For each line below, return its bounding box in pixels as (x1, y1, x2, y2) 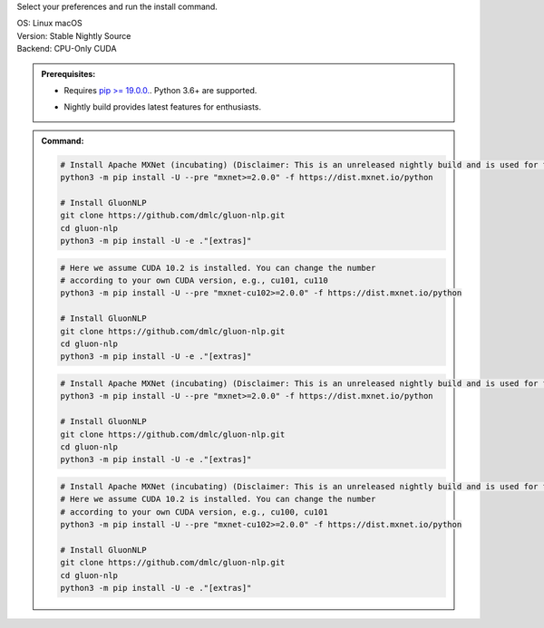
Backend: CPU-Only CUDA (16, 43, 117, 54)
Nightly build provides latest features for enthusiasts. (63, 101, 262, 112)
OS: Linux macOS (16, 18, 83, 29)
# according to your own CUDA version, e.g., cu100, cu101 (60, 507, 328, 517)
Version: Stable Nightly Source (16, 30, 131, 41)
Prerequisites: (41, 68, 96, 79)
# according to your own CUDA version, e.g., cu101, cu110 (60, 275, 328, 285)
